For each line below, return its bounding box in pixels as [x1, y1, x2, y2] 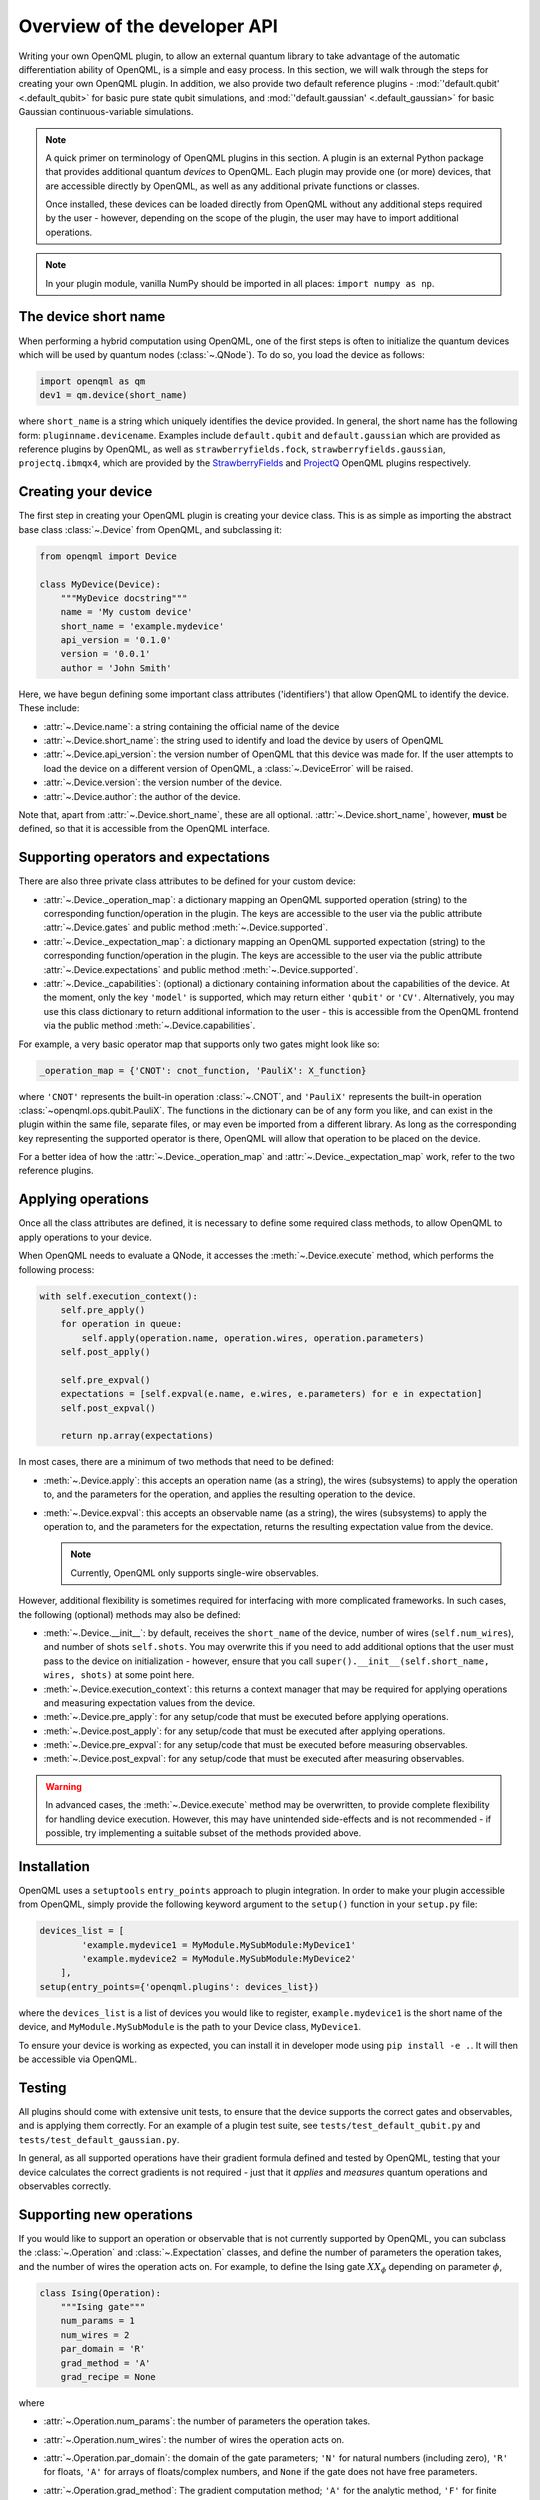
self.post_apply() [60, 1346, 151, 1358]
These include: [18, 702, 80, 714]
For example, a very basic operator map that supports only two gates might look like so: [18, 1038, 380, 1050]
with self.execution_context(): [39, 1290, 199, 1302]
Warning [45, 1780, 82, 1792]
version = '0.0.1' [60, 648, 151, 660]
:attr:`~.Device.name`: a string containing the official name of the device [43, 720, 340, 732]
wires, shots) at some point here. [43, 1669, 195, 1681]
